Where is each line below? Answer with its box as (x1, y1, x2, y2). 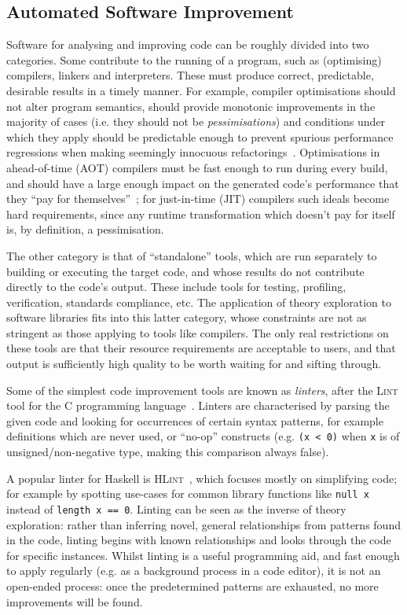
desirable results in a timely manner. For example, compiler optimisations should (6, 82, 396, 98)
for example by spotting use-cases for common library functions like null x (6, 485, 369, 502)
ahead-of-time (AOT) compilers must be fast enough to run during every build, (6, 159, 388, 175)
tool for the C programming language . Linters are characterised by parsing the (6, 397, 390, 414)
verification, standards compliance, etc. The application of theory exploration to (6, 293, 391, 310)
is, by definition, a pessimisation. (6, 221, 164, 238)
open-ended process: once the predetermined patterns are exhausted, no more (6, 577, 379, 594)
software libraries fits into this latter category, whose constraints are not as (6, 309, 367, 326)
